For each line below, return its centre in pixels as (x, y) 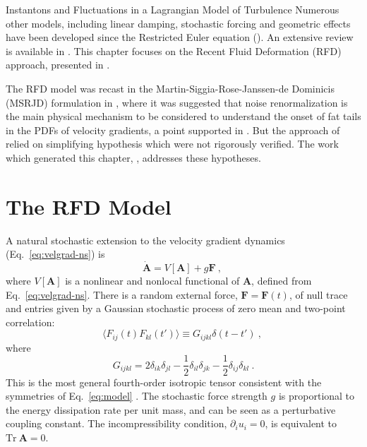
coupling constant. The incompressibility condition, (116, 423)
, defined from (282, 281)
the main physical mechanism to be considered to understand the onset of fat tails (183, 116)
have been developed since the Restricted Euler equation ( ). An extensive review (180, 37)
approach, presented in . (58, 65)
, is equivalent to (301, 423)
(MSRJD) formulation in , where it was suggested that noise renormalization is (177, 102)
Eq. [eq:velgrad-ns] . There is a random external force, (122, 294)
